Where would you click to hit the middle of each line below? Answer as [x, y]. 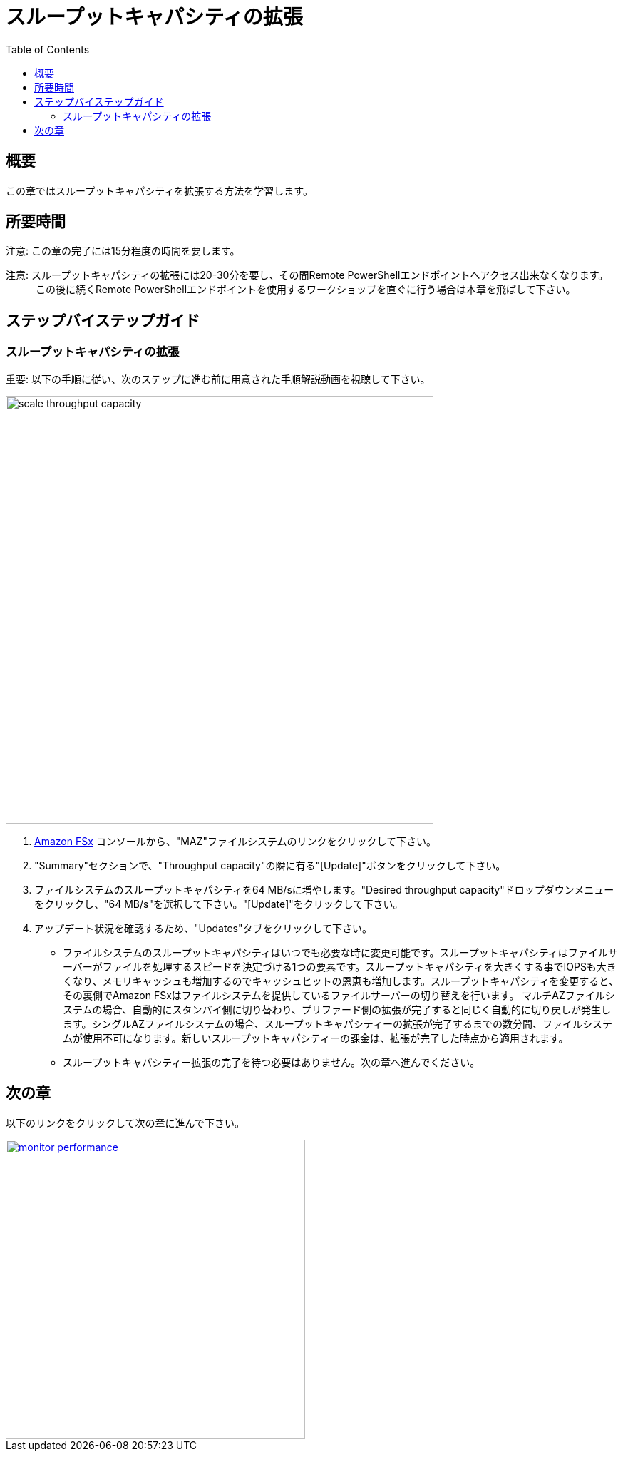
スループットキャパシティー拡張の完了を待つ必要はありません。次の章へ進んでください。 [272, 1062]
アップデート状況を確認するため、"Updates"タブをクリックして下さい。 [204, 928]
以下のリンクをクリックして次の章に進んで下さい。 [125, 1123]
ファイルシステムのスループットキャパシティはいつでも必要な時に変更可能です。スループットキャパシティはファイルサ [340, 952]
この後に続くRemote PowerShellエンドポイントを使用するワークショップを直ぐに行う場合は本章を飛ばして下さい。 [305, 290]
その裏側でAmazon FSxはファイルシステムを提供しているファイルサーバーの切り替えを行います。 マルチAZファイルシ [339, 995]
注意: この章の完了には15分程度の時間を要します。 [123, 251]
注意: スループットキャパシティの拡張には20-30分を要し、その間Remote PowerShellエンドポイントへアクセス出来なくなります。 [307, 275]
